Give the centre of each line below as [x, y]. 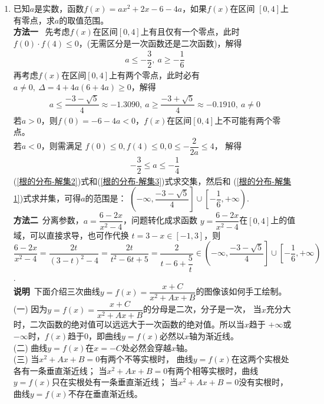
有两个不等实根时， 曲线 [146, 359]
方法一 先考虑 [42, 32]
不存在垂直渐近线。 [105, 393]
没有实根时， [264, 382]
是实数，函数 [59, 8]
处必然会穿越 [146, 347]
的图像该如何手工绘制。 [241, 291]
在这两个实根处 [260, 359]
